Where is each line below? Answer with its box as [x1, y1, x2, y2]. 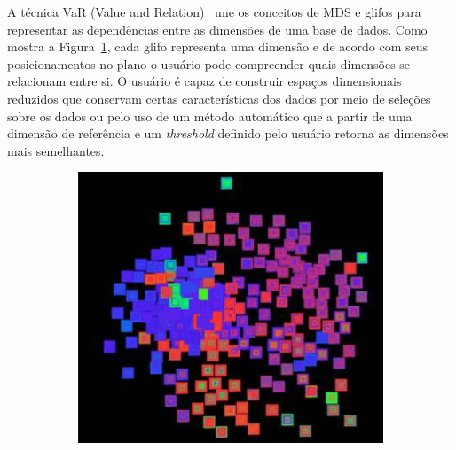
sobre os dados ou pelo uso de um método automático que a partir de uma [7, 106, 413, 125]
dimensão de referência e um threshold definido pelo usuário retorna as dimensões [7, 124, 449, 143]
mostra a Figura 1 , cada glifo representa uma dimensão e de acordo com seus [7, 37, 428, 56]
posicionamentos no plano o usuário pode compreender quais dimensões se [7, 54, 411, 73]
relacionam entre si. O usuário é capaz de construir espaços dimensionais [7, 72, 402, 90]
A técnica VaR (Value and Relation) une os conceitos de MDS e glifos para [7, 3, 421, 20]
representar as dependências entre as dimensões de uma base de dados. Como [7, 19, 428, 38]
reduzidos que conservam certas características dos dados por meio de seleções [7, 89, 431, 107]
